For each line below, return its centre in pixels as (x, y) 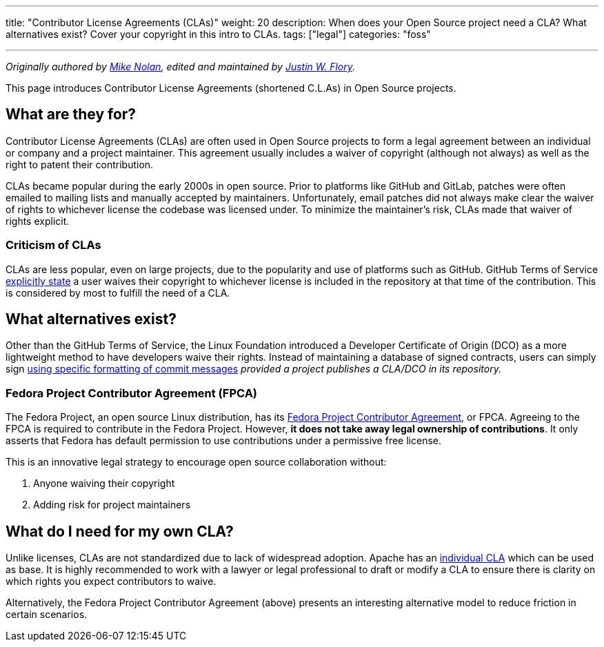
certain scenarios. (47, 615)
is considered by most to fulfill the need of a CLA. (118, 292)
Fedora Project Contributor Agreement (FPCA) (132, 393)
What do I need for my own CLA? (120, 531)
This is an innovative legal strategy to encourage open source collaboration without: (196, 462)
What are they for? (71, 115)
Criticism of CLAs (53, 245)
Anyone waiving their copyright (104, 484)
